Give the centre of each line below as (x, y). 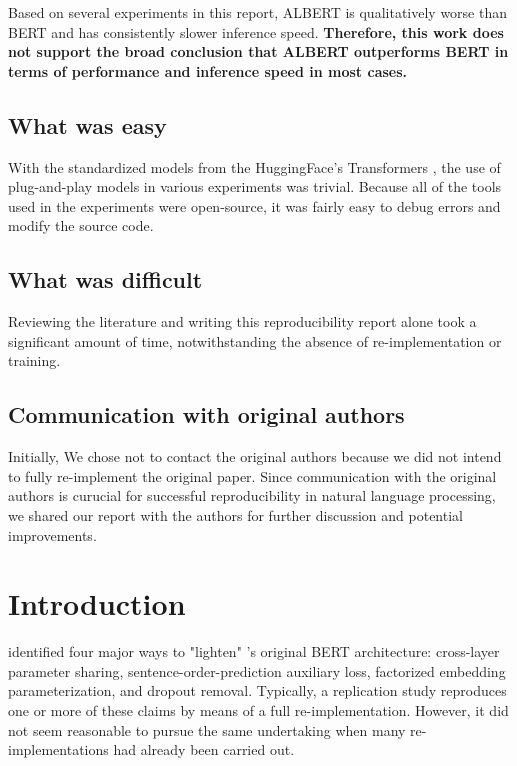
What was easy (87, 124)
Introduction (97, 603)
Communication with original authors (206, 414)
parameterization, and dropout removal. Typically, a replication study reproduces (257, 690)
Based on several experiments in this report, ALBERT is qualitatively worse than (257, 12)
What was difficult (105, 279)
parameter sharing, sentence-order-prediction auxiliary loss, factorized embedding (257, 670)
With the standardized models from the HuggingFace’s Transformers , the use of (254, 166)
